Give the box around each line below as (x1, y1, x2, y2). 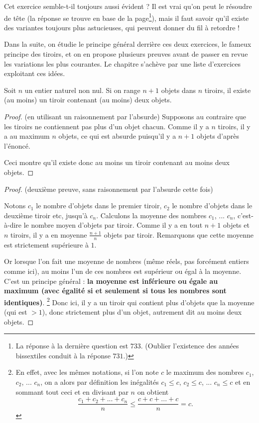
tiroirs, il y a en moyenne (10, 229, 87, 240)
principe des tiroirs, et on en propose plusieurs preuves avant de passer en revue (4, 49, 248, 59)
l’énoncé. (4, 140, 30, 151)
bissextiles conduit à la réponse (15, 350, 111, 360)
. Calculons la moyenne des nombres (96, 210, 207, 220)
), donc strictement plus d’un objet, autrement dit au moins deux (42, 306, 242, 317)
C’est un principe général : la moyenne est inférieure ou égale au (4, 275, 218, 286)
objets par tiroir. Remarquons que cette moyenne (104, 229, 254, 240)
